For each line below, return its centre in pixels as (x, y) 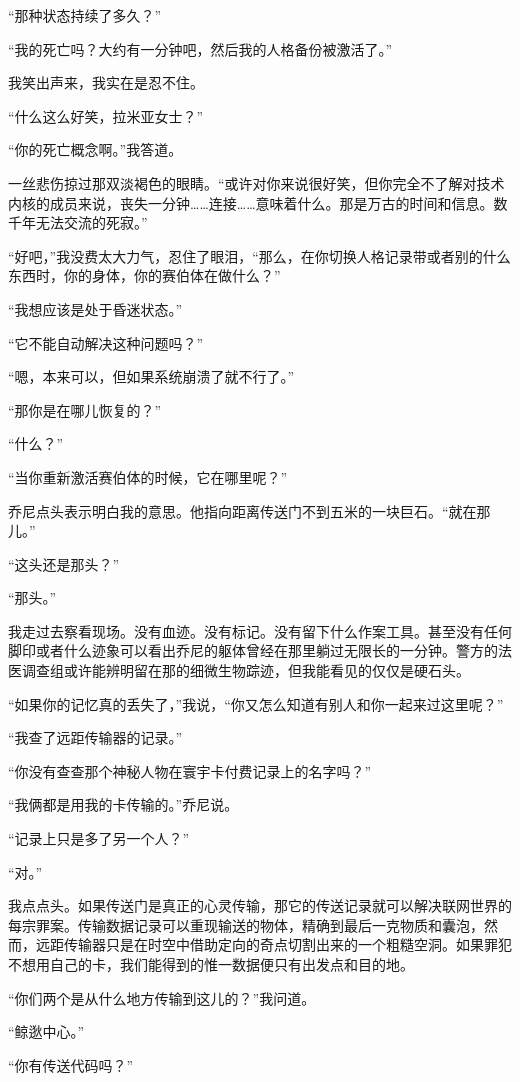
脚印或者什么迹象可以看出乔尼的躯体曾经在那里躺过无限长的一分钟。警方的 (253, 650)
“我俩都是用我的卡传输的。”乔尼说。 (123, 804)
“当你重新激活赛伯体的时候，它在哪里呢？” (148, 476)
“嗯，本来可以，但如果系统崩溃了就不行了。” (151, 376)
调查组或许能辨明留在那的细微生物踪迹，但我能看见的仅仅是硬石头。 (245, 670)
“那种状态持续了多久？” (85, 15)
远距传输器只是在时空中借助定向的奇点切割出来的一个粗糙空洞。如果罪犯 (273, 944)
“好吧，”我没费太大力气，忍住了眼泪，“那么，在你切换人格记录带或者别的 (245, 255)
